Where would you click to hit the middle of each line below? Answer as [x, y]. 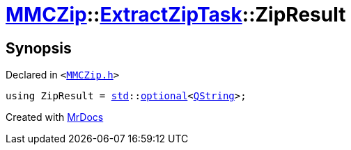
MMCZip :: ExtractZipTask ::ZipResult [176, 15]
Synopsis [39, 48]
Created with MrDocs [55, 117]
